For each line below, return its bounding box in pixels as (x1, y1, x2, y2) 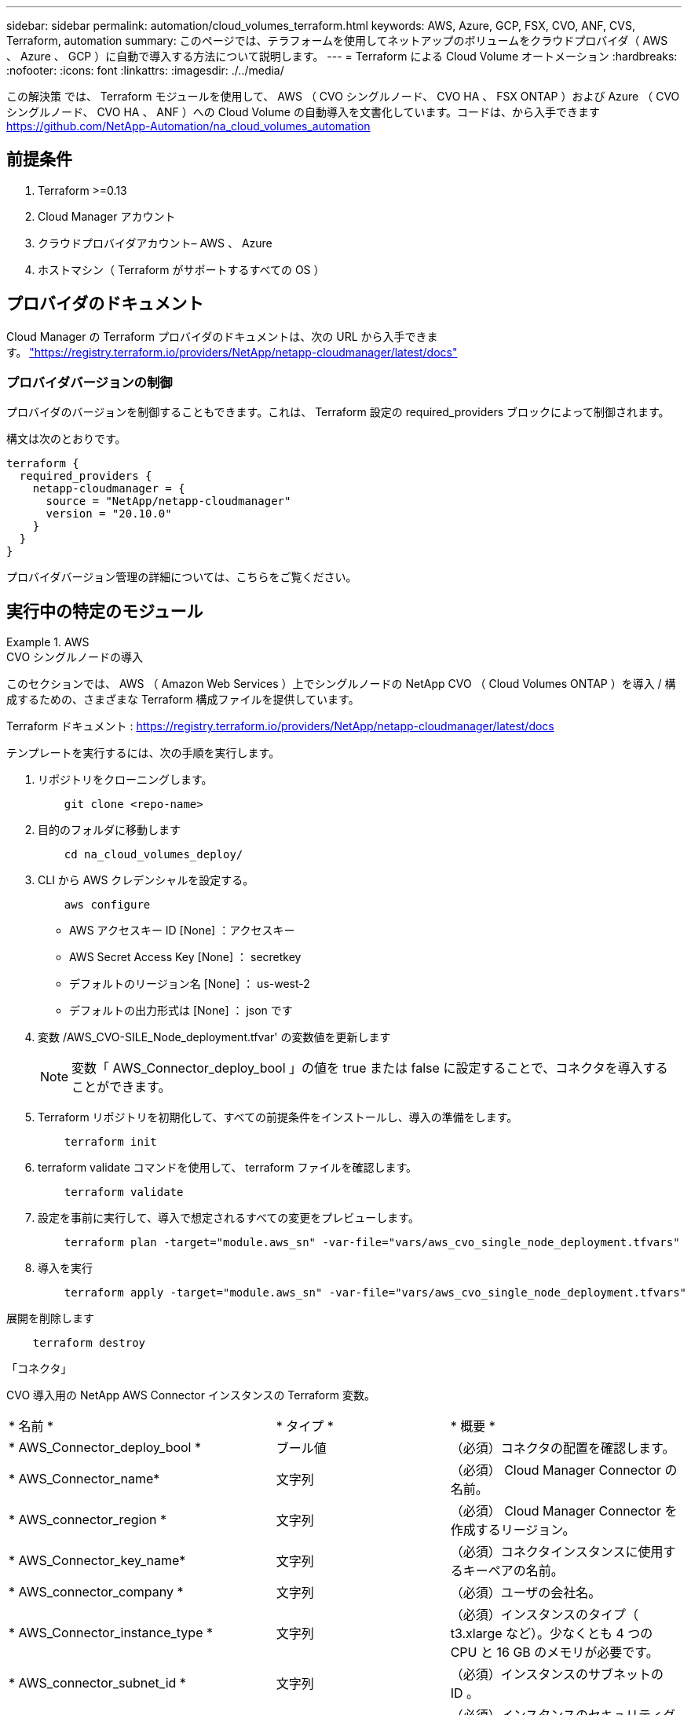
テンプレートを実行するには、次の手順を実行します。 (6, 746, 280, 760)
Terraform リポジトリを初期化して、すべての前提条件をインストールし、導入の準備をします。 (38, 1110, 518, 1124)
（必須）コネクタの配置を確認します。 (450, 1440, 675, 1457)
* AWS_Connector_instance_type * (9, 1625, 213, 1641)
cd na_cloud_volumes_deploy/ (64, 848, 243, 861)
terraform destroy (32, 1337, 146, 1350)
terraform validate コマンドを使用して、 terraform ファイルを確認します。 (38, 1161, 418, 1175)
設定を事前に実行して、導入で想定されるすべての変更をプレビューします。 (38, 1211, 419, 1225)
